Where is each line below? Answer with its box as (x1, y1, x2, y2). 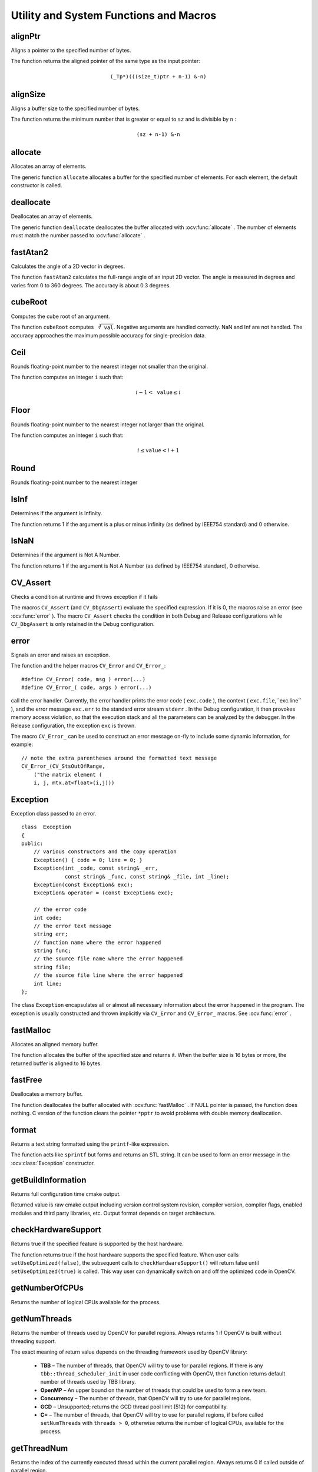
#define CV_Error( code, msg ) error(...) (21, 676, 146, 682)
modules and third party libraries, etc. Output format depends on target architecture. (11, 1209, 216, 1216)
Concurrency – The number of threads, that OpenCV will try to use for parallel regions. (40, 1395, 251, 1402)
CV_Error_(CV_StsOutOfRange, (21, 763, 105, 770)
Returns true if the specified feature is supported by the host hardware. (11, 1240, 184, 1248)
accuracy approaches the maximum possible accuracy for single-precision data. (11, 331, 206, 339)
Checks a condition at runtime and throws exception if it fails (11, 593, 158, 600)
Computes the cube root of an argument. (11, 313, 110, 320)
